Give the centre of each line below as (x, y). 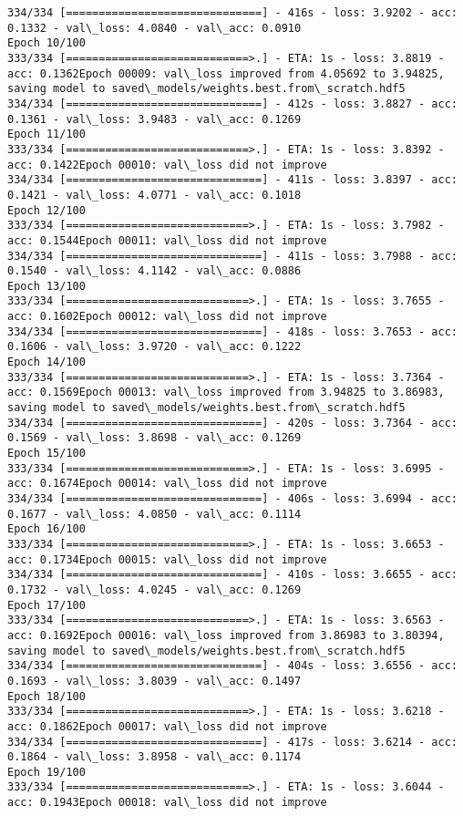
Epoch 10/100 (46, 43)
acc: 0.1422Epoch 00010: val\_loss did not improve (167, 165)
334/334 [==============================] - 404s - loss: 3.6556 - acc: (232, 666)
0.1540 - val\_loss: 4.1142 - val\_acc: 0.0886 (154, 271)
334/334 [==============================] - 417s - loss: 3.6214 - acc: (232, 742)
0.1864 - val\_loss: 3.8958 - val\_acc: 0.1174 (154, 757)
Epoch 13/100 (46, 286)
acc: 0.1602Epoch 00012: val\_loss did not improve (167, 317)
